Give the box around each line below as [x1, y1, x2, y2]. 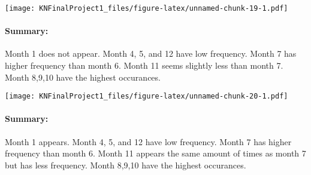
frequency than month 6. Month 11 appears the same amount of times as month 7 [5, 147, 306, 159]
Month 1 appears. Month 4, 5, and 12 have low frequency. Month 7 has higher [5, 135, 292, 148]
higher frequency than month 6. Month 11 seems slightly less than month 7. [5, 59, 283, 72]
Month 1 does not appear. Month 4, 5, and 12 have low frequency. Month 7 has [5, 47, 297, 60]
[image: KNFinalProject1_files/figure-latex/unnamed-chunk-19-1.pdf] [5, 4, 288, 13]
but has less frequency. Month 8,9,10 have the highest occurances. [5, 158, 246, 171]
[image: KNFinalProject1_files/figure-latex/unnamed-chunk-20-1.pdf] [5, 92, 288, 101]
